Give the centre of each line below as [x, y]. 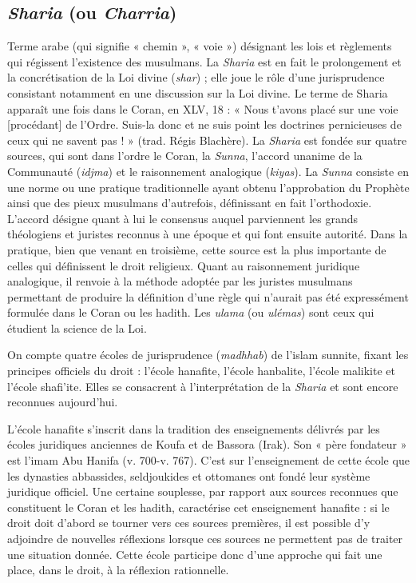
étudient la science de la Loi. [77, 327]
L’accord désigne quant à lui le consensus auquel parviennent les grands [183, 218]
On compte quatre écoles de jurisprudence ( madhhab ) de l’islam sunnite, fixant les [208, 355]
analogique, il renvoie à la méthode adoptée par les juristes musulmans [180, 281]
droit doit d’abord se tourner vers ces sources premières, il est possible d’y [189, 523]
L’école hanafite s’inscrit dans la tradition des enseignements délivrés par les [194, 428]
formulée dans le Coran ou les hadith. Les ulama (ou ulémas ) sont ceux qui [191, 312]
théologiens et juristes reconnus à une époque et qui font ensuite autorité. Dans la [208, 234]
